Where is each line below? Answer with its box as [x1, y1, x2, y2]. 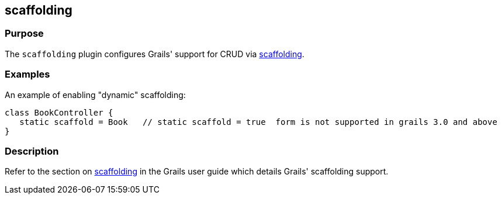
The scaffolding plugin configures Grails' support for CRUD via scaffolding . [5, 48, 304, 59]
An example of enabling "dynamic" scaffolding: [5, 89, 186, 100]
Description [5, 145, 59, 157]
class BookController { [5, 107, 113, 117]
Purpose [5, 27, 44, 40]
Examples [5, 68, 50, 81]
